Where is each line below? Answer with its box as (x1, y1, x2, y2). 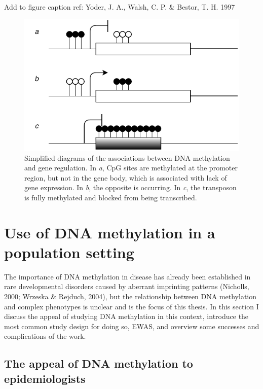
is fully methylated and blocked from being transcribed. (24, 192, 197, 202)
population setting (4, 241, 134, 262)
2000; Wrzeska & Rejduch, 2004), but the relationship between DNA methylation (4, 291, 257, 302)
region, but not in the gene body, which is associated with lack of (24, 172, 227, 183)
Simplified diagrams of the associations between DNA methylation (24, 152, 230, 163)
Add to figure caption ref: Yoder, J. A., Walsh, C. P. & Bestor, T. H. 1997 (4, 2, 235, 12)
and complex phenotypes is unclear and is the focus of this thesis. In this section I (4, 301, 259, 311)
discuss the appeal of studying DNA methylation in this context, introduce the (4, 311, 249, 322)
